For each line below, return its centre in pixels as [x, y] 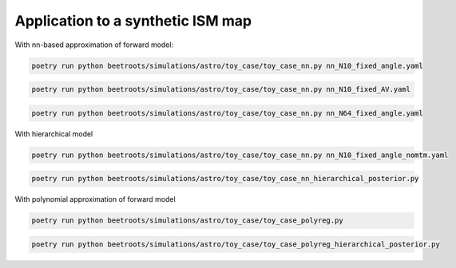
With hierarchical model [54, 134]
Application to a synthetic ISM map [133, 21]
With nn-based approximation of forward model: [94, 45]
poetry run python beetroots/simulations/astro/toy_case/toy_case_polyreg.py [187, 221]
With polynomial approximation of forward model [95, 199]
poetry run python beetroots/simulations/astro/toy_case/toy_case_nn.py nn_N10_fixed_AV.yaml [221, 89]
